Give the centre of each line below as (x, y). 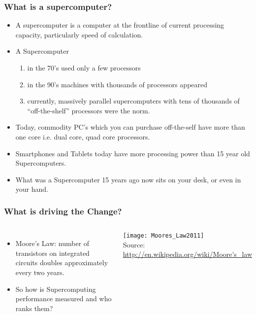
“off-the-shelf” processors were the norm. (89, 110)
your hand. (32, 189)
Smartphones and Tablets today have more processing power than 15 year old (133, 153)
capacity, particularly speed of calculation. (79, 34)
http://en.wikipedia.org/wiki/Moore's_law (187, 254)
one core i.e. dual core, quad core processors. (83, 136)
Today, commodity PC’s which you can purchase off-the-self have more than (130, 127)
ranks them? (34, 308)
